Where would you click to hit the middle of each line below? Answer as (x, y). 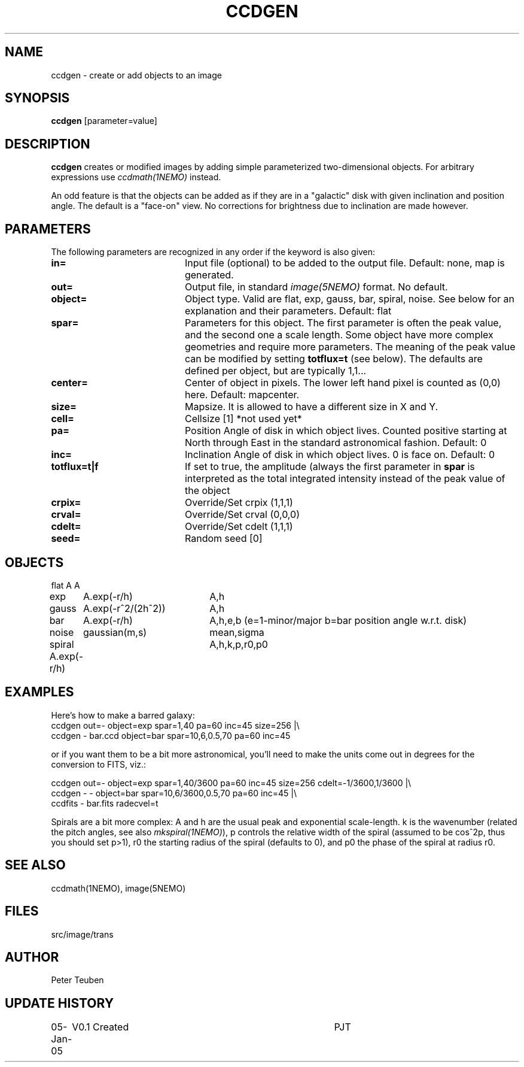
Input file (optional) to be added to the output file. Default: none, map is (345, 263)
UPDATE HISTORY (60, 1003)
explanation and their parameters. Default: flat (288, 311)
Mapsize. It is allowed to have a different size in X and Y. (311, 407)
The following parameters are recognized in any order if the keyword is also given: (213, 252)
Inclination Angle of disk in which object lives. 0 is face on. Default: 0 (339, 455)
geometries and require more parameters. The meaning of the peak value (350, 347)
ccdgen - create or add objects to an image (136, 75)
